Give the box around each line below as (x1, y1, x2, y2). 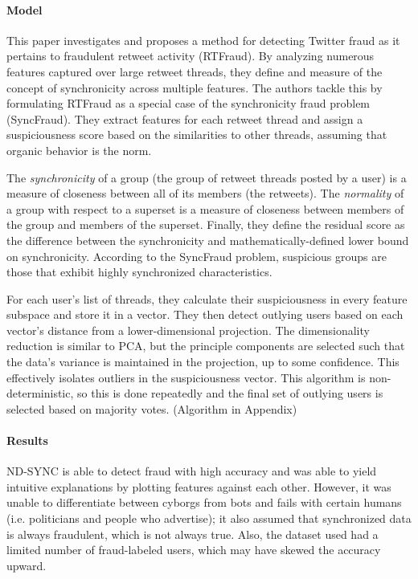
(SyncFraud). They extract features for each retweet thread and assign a (6, 110, 363, 127)
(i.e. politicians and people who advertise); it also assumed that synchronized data (6, 510, 412, 527)
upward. (6, 557, 47, 573)
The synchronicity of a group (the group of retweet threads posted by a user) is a (6, 169, 407, 186)
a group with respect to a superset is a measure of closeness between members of (6, 200, 404, 217)
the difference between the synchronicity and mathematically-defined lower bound (6, 231, 409, 248)
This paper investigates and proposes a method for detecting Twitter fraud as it (6, 31, 400, 48)
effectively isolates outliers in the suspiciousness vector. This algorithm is (6, 369, 366, 385)
